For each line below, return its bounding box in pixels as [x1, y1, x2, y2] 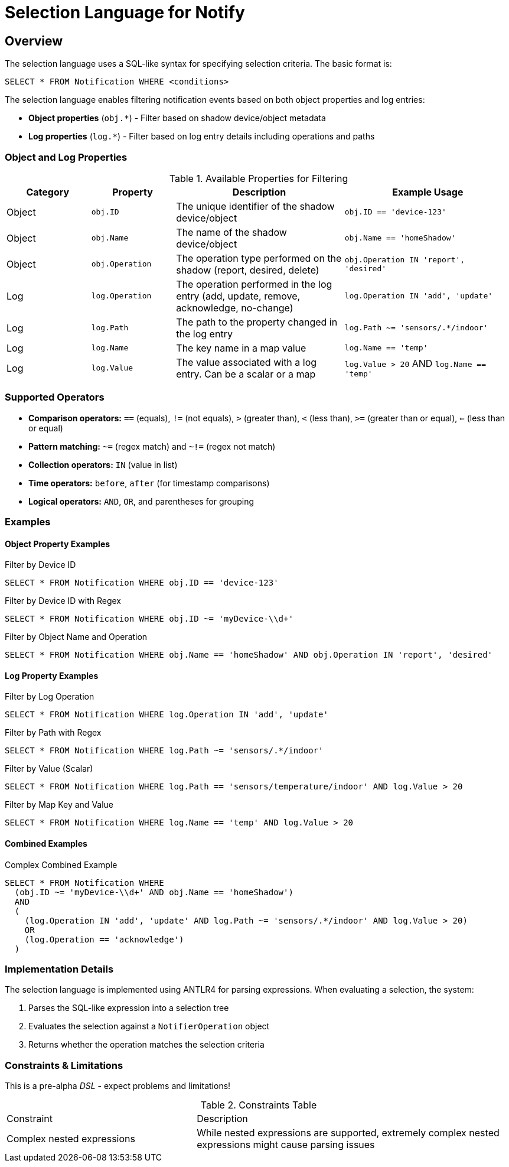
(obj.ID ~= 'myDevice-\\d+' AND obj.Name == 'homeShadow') [14, 887, 293, 897]
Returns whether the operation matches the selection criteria [28, 1039, 265, 1050]
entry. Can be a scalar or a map [176, 368, 316, 380]
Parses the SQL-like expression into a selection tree [28, 1003, 229, 1013]
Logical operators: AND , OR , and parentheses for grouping [28, 496, 255, 506]
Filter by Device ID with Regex [5, 596, 122, 606]
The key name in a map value [176, 342, 306, 354]
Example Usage [392, 186, 464, 198]
